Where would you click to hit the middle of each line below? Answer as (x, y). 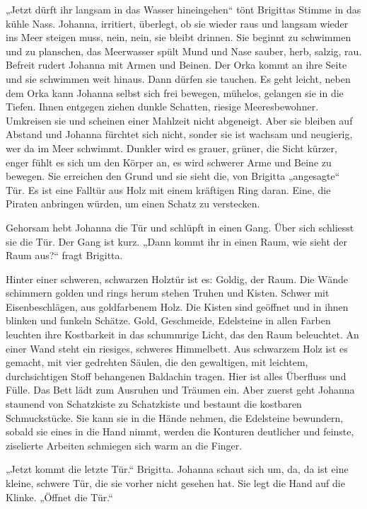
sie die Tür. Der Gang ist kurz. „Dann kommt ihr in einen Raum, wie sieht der (177, 241)
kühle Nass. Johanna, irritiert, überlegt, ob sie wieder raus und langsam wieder (177, 23)
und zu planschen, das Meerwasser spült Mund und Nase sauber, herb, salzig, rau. (184, 51)
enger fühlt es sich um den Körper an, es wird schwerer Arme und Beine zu (169, 162)
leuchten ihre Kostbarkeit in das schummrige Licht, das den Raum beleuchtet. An (182, 334)
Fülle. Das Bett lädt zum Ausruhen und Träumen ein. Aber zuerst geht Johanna (180, 390)
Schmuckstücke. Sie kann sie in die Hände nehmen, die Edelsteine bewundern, (175, 417)
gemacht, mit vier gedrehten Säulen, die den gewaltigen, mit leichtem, (157, 362)
